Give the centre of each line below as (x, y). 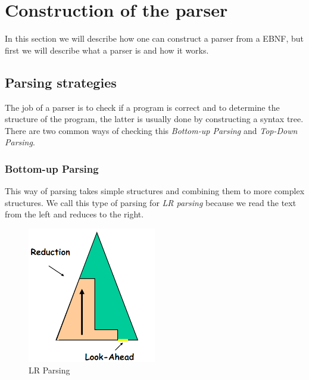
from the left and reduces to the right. (74, 214)
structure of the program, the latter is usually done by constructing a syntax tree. (154, 119)
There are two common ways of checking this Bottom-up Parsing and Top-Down (151, 130)
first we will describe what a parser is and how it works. (107, 50)
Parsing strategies (61, 82)
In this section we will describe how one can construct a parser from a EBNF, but (154, 38)
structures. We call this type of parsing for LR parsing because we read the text (151, 202)
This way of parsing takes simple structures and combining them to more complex (155, 191)
